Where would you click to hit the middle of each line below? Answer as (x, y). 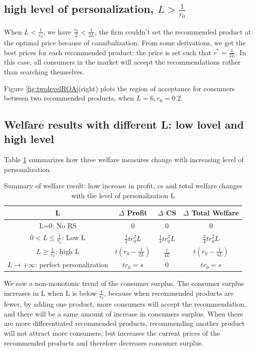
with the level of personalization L (123, 195)
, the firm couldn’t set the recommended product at (173, 31)
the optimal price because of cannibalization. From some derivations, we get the (125, 42)
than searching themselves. (44, 71)
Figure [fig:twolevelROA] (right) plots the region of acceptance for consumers (120, 88)
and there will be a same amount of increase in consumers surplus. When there (124, 313)
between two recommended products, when (69, 98)
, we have (57, 31)
